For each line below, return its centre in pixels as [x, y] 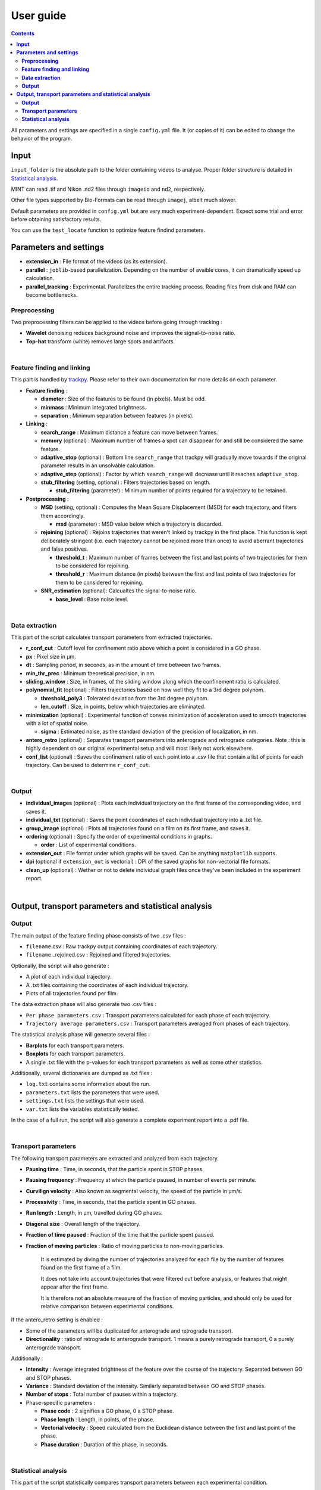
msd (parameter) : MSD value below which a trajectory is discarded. [139, 524]
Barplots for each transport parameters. [75, 1045]
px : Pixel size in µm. [51, 656]
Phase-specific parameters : [61, 1402]
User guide [39, 15]
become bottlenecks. [52, 294]
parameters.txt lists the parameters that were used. [93, 1092]
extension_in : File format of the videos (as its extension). [97, 262]
